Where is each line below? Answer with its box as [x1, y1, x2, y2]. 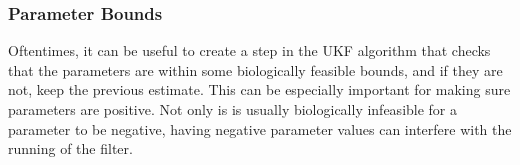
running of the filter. [8, 138, 133, 159]
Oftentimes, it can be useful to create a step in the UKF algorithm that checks [8, 40, 491, 61]
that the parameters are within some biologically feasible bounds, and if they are [8, 59, 503, 80]
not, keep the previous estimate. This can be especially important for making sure [8, 79, 511, 100]
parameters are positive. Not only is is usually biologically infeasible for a [8, 99, 458, 119]
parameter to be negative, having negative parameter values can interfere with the [8, 118, 512, 139]
